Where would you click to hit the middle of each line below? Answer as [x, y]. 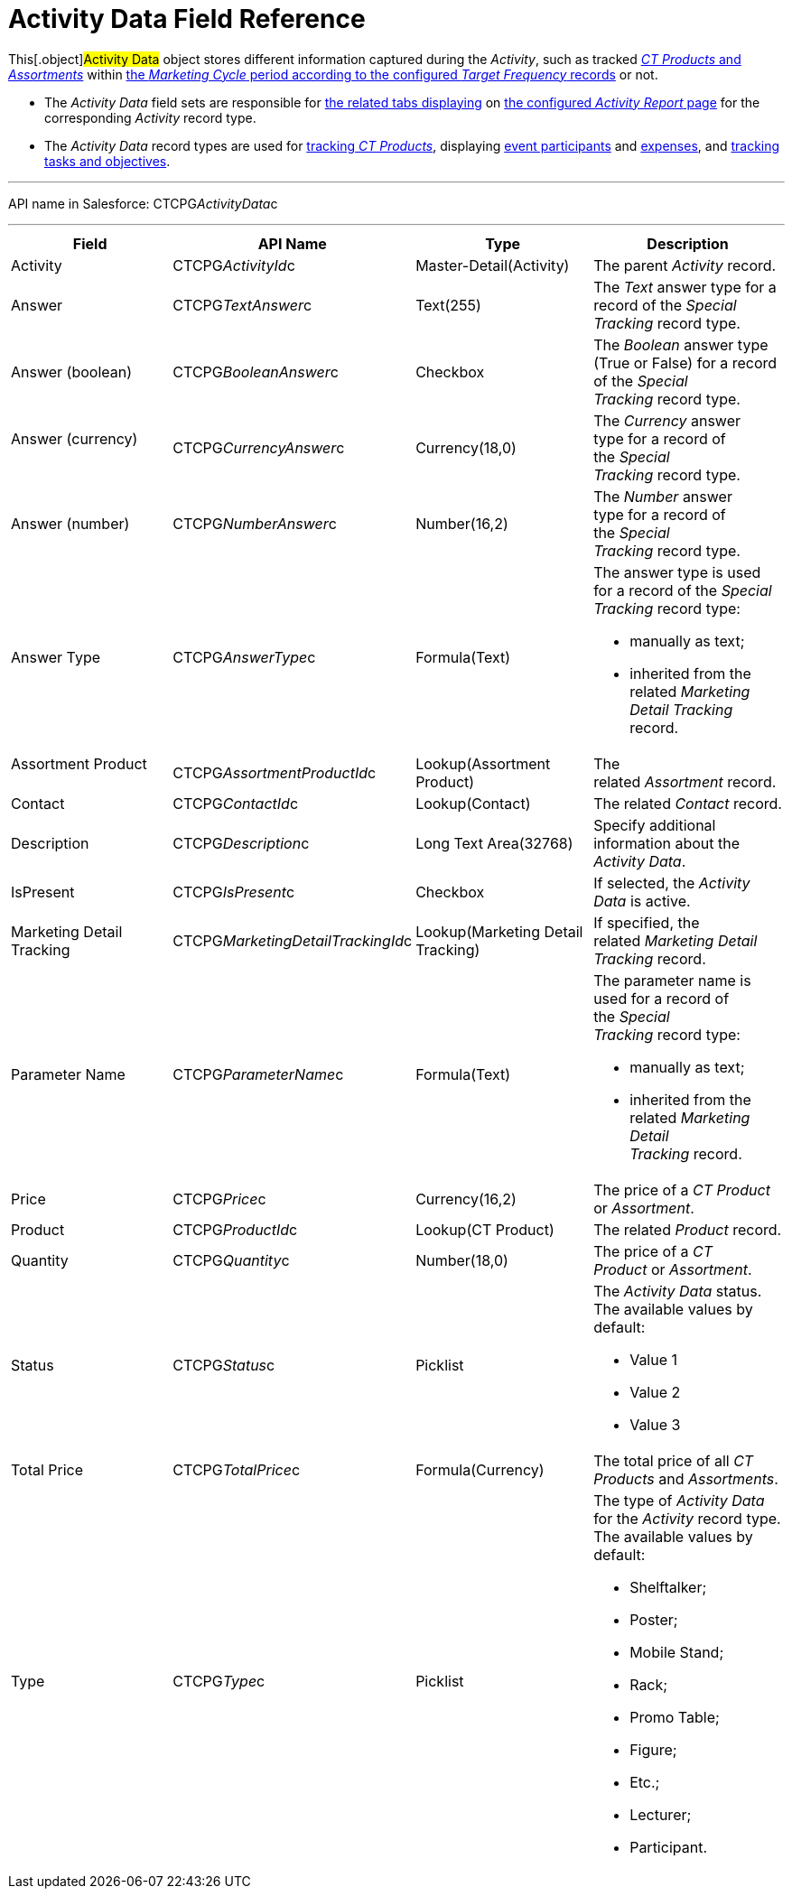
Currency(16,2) [466, 1199]
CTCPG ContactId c [236, 803]
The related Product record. [688, 1229]
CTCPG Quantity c [231, 1260]
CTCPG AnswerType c [244, 657]
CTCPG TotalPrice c [237, 1469]
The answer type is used [677, 572]
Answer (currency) [75, 438]
